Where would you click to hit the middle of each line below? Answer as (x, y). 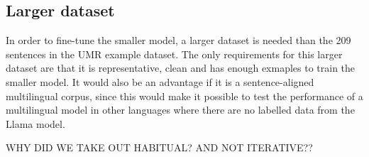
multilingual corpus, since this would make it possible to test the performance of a (184, 96)
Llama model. (35, 123)
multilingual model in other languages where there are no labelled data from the (180, 110)
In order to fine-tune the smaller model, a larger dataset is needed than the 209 (178, 40)
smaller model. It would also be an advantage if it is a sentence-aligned (160, 81)
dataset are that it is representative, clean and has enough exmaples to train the (181, 68)
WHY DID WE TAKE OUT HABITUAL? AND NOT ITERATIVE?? (159, 147)
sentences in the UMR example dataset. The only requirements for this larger (174, 54)
